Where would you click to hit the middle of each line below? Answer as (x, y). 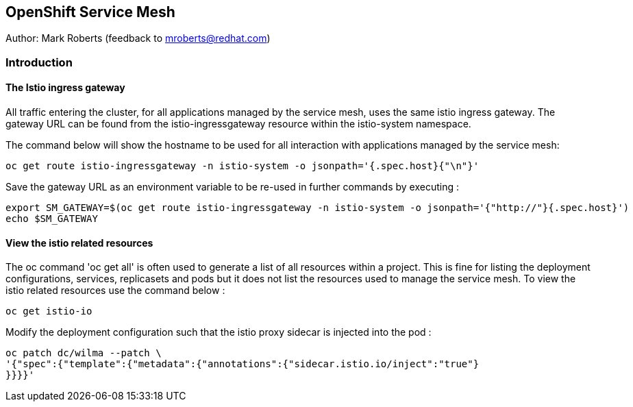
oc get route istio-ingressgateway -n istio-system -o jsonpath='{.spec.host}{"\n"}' (243, 166)
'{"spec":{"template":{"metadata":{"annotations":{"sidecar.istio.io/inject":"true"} (243, 364)
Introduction (39, 62)
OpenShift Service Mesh (90, 12)
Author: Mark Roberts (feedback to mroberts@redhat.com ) (138, 38)
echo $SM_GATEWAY (52, 219)
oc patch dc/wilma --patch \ (84, 353)
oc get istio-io (49, 311)
